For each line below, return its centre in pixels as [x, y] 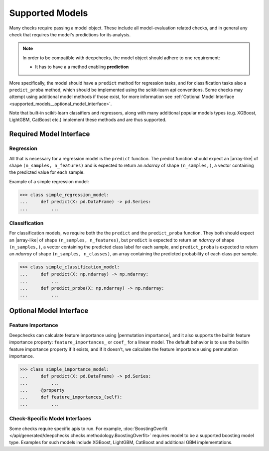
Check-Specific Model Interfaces [50, 419]
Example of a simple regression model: [49, 181]
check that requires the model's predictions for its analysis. [70, 34]
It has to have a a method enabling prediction [82, 67]
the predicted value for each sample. [47, 172]
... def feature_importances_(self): [71, 397]
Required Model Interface [50, 134]
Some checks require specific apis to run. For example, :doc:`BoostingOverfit [88, 429]
